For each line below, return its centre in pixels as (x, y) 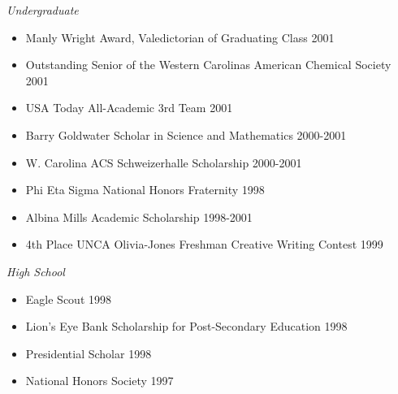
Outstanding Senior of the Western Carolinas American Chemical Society (208, 65)
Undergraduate (43, 10)
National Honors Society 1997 (99, 381)
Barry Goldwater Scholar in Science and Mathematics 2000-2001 (186, 134)
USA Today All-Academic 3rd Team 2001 (129, 108)
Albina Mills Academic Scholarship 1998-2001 (139, 216)
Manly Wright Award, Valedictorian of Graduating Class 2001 (180, 37)
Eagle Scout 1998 (68, 299)
